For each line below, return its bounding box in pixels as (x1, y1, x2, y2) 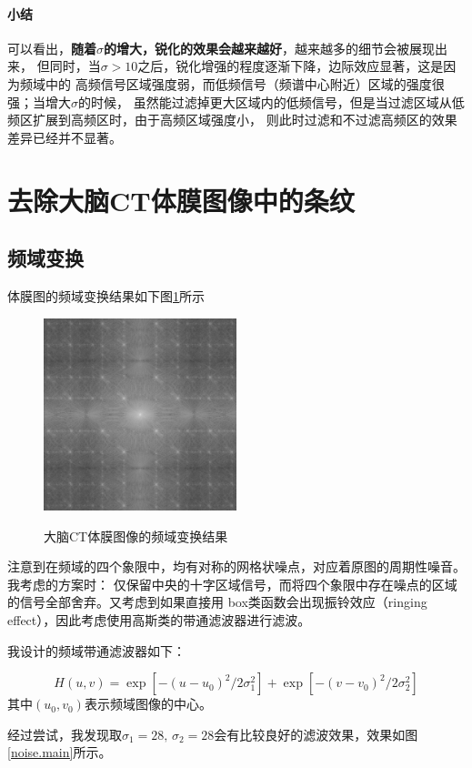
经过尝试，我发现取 (7, 724, 122, 743)
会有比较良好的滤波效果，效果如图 (214, 724, 418, 743)
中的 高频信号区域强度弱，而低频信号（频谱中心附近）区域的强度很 (45, 74, 445, 93)
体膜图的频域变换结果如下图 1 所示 (7, 286, 205, 305)
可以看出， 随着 (7, 38, 96, 57)
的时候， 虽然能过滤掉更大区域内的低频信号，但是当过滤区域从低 (78, 92, 465, 111)
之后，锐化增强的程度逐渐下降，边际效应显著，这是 (137, 56, 444, 76)
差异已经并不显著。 (7, 127, 122, 147)
